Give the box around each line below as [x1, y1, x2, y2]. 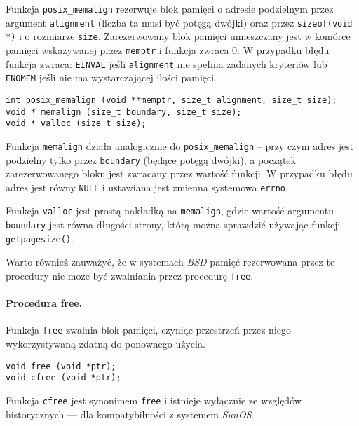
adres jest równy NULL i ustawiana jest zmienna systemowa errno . [6, 179, 288, 194]
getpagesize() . [6, 231, 74, 245]
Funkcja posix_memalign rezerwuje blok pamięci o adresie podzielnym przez [6, 1, 334, 15]
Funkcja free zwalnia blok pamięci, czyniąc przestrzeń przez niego [6, 322, 292, 337]
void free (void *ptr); [6, 361, 116, 371]
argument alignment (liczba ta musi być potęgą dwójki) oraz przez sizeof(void [6, 15, 353, 29]
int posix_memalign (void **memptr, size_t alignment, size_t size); [6, 95, 337, 105]
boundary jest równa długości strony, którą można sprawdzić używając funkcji [6, 217, 341, 232]
